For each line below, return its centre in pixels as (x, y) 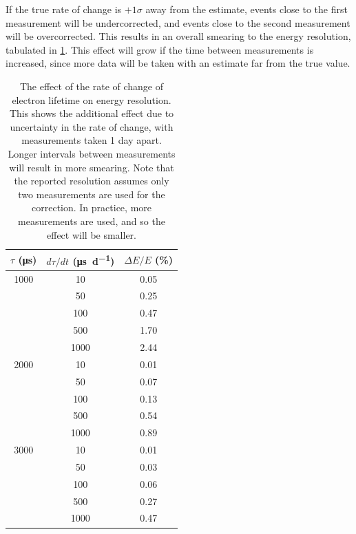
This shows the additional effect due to (92, 113)
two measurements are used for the (92, 194)
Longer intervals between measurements (92, 153)
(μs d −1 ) (94, 260)
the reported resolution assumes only (92, 181)
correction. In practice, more (92, 207)
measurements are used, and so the (92, 221)
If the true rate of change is (64, 9)
